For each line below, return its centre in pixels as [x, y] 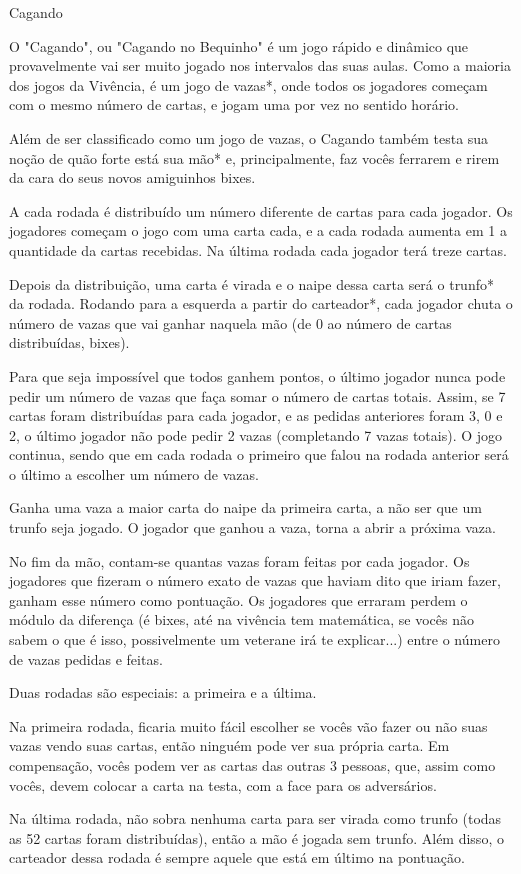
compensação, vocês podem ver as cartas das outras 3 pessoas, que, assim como [252, 765]
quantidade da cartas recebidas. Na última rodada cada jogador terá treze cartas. [258, 249]
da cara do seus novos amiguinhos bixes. [132, 177]
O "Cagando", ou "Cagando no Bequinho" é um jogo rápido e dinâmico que [239, 45]
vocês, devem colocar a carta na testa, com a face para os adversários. [223, 784]
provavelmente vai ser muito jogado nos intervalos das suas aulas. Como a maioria [260, 65]
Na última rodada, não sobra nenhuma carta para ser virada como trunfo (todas [255, 818]
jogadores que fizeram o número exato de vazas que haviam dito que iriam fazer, [255, 580]
